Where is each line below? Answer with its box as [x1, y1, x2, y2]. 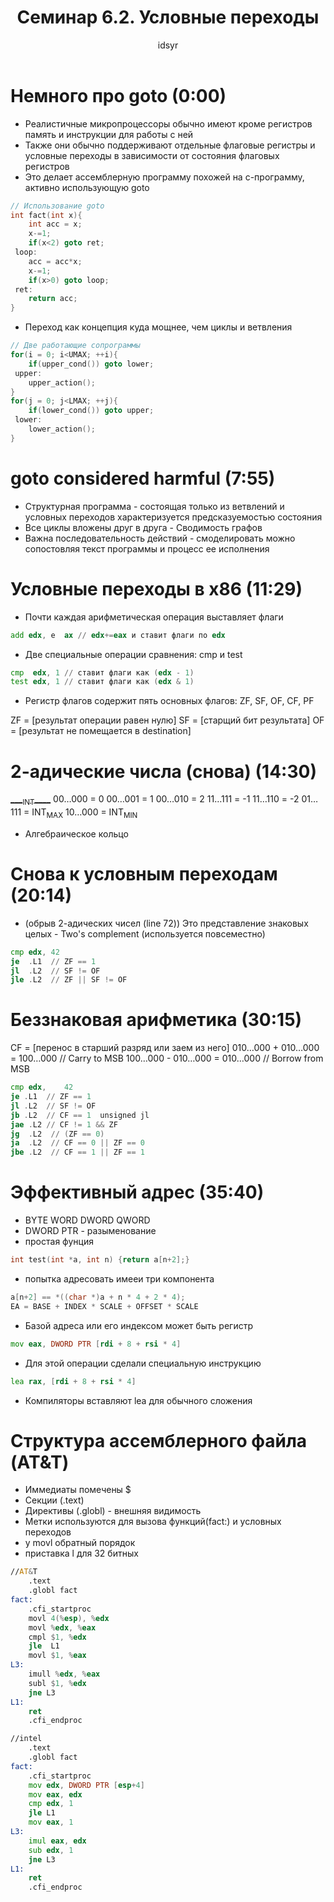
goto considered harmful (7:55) [10, 467, 276, 490]
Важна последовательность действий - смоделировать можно [24, 532, 296, 544]
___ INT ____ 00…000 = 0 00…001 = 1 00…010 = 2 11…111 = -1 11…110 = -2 [10, 793, 300, 808]
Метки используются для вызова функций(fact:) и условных [24, 1516, 282, 1528]
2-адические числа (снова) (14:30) [10, 760, 317, 783]
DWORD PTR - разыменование [24, 1225, 157, 1237]
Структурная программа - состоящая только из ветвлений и [24, 500, 285, 512]
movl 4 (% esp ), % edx [28, 1613, 110, 1623]
